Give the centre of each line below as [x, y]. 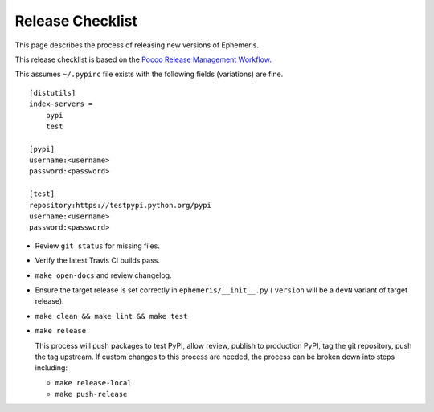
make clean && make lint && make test [111, 316]
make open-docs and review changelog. [103, 275]
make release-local [93, 383]
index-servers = [61, 104]
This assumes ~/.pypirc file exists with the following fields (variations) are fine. [149, 74]
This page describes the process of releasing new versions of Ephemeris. [137, 45]
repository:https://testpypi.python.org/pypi [121, 205]
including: [51, 368]
